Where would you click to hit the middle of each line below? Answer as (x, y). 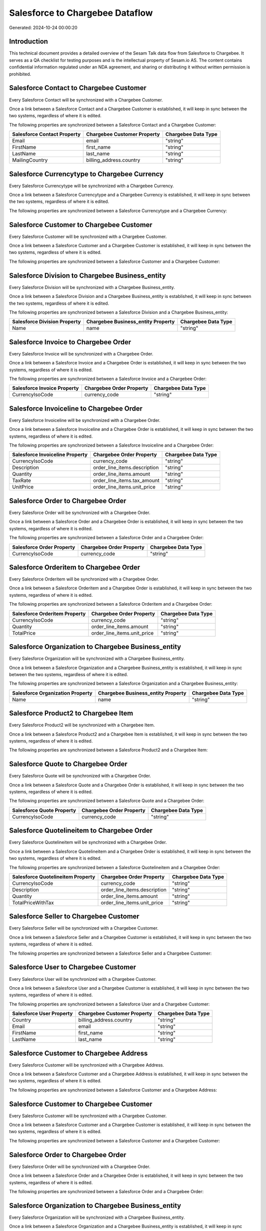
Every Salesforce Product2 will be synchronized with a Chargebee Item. (82, 725)
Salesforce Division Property (47, 322)
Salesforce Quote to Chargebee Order (68, 764)
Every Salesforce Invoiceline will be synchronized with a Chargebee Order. (85, 420)
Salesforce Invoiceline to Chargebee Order (76, 408)
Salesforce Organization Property (52, 693)
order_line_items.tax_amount (126, 481)
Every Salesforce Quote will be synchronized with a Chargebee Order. (80, 776)
